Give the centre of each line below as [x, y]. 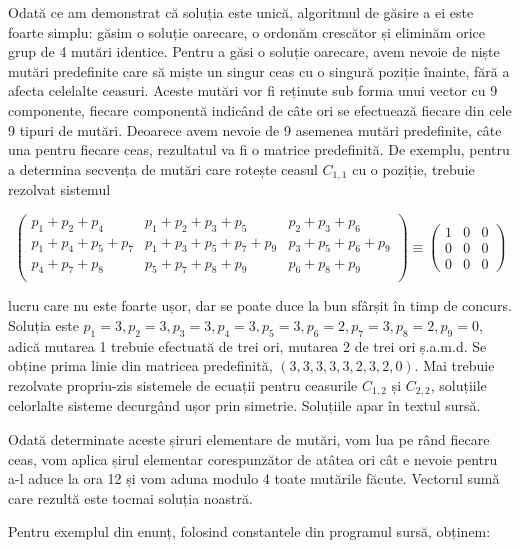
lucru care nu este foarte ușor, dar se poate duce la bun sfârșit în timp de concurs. [260, 305]
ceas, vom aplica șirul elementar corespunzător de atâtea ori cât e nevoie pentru [253, 458]
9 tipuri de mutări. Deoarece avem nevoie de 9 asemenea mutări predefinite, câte [255, 129]
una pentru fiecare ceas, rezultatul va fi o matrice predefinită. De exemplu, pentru [259, 149]
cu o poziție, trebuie [413, 168]
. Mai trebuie [454, 365]
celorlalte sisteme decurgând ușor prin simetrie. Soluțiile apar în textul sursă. [244, 405]
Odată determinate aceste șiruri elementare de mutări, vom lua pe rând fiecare [249, 439]
